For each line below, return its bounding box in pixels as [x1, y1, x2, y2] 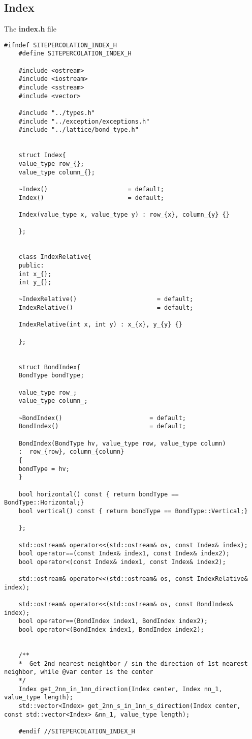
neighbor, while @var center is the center [4, 668, 153, 676]
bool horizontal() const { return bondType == [18, 490, 179, 498]
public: [18, 261, 44, 269]
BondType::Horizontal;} [4, 499, 84, 507]
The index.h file [4, 23, 56, 34]
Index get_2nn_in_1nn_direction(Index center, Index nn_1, [18, 685, 223, 693]
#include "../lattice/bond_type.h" [18, 126, 139, 134]
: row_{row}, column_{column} [18, 448, 124, 456]
